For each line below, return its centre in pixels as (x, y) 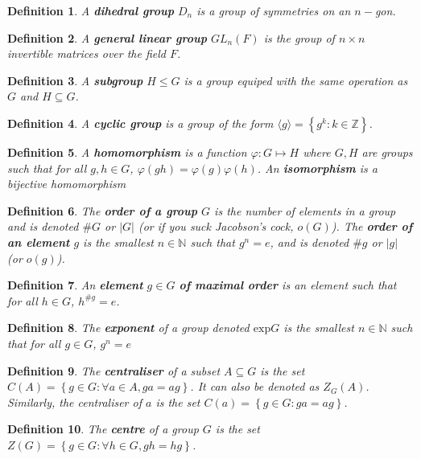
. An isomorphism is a (317, 168)
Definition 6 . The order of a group (103, 210)
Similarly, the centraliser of (74, 402)
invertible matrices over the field (87, 53)
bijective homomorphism (67, 184)
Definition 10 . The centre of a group (103, 429)
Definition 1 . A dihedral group (91, 10)
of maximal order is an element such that (288, 285)
